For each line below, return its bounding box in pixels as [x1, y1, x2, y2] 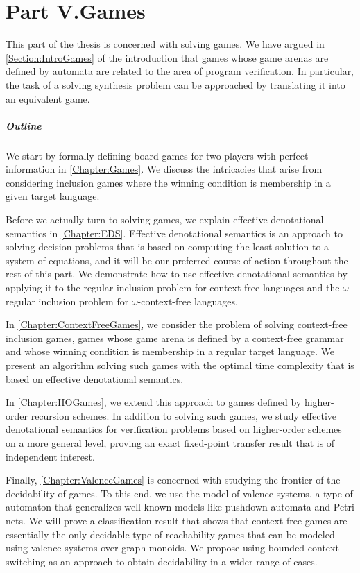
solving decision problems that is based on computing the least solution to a [6, 239, 329, 254]
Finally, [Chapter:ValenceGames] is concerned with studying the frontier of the [6, 472, 341, 487]
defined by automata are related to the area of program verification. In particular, [6, 64, 354, 78]
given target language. [6, 189, 100, 203]
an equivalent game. [6, 91, 90, 105]
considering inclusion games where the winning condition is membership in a [6, 175, 331, 189]
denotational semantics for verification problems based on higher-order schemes [6, 422, 342, 436]
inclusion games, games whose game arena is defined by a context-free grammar [6, 330, 344, 345]
